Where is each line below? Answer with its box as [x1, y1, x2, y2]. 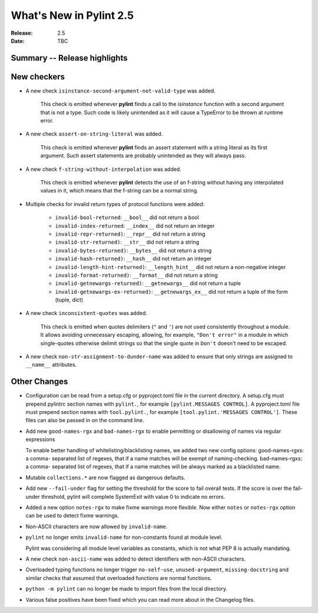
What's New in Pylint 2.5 [11, 9, 134, 22]
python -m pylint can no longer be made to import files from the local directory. [25, 585, 228, 592]
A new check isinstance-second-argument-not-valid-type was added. [25, 87, 216, 94]
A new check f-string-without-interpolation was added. [25, 165, 182, 173]
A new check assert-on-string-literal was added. [25, 130, 163, 138]
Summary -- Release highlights [11, 53, 128, 63]
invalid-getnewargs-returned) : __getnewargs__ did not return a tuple [55, 280, 241, 287]
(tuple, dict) [55, 296, 84, 303]
